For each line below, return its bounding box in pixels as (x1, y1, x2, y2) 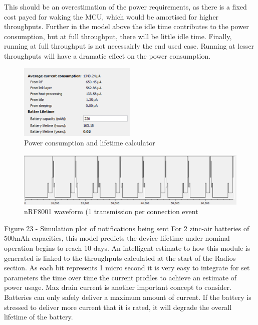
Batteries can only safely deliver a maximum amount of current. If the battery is (4, 291, 251, 302)
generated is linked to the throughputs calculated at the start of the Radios (4, 252, 236, 263)
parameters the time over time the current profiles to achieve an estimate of (4, 272, 236, 282)
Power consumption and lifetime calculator (24, 137, 155, 148)
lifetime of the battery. (4, 311, 73, 322)
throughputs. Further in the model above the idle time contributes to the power (4, 21, 249, 32)
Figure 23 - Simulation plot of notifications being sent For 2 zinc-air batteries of (4, 223, 249, 233)
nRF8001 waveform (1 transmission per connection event (24, 206, 198, 217)
